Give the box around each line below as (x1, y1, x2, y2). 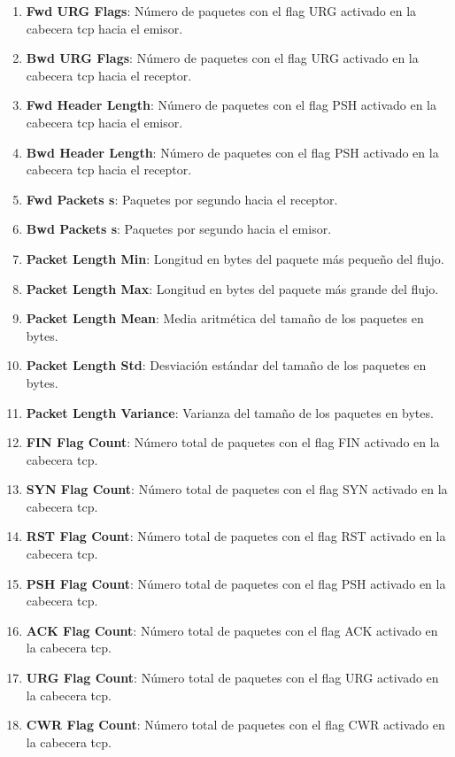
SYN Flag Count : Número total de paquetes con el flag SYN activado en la (26, 480, 448, 498)
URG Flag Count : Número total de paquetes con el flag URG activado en (26, 668, 439, 687)
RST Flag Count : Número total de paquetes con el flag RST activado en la (26, 527, 446, 545)
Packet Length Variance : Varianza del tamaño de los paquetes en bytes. (26, 403, 434, 421)
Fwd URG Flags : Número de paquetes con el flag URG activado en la (26, 2, 417, 19)
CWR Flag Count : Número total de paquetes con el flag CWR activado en (26, 715, 445, 734)
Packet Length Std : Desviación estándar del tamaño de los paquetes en (26, 356, 427, 375)
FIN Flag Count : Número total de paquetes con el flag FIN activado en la (26, 433, 440, 452)
